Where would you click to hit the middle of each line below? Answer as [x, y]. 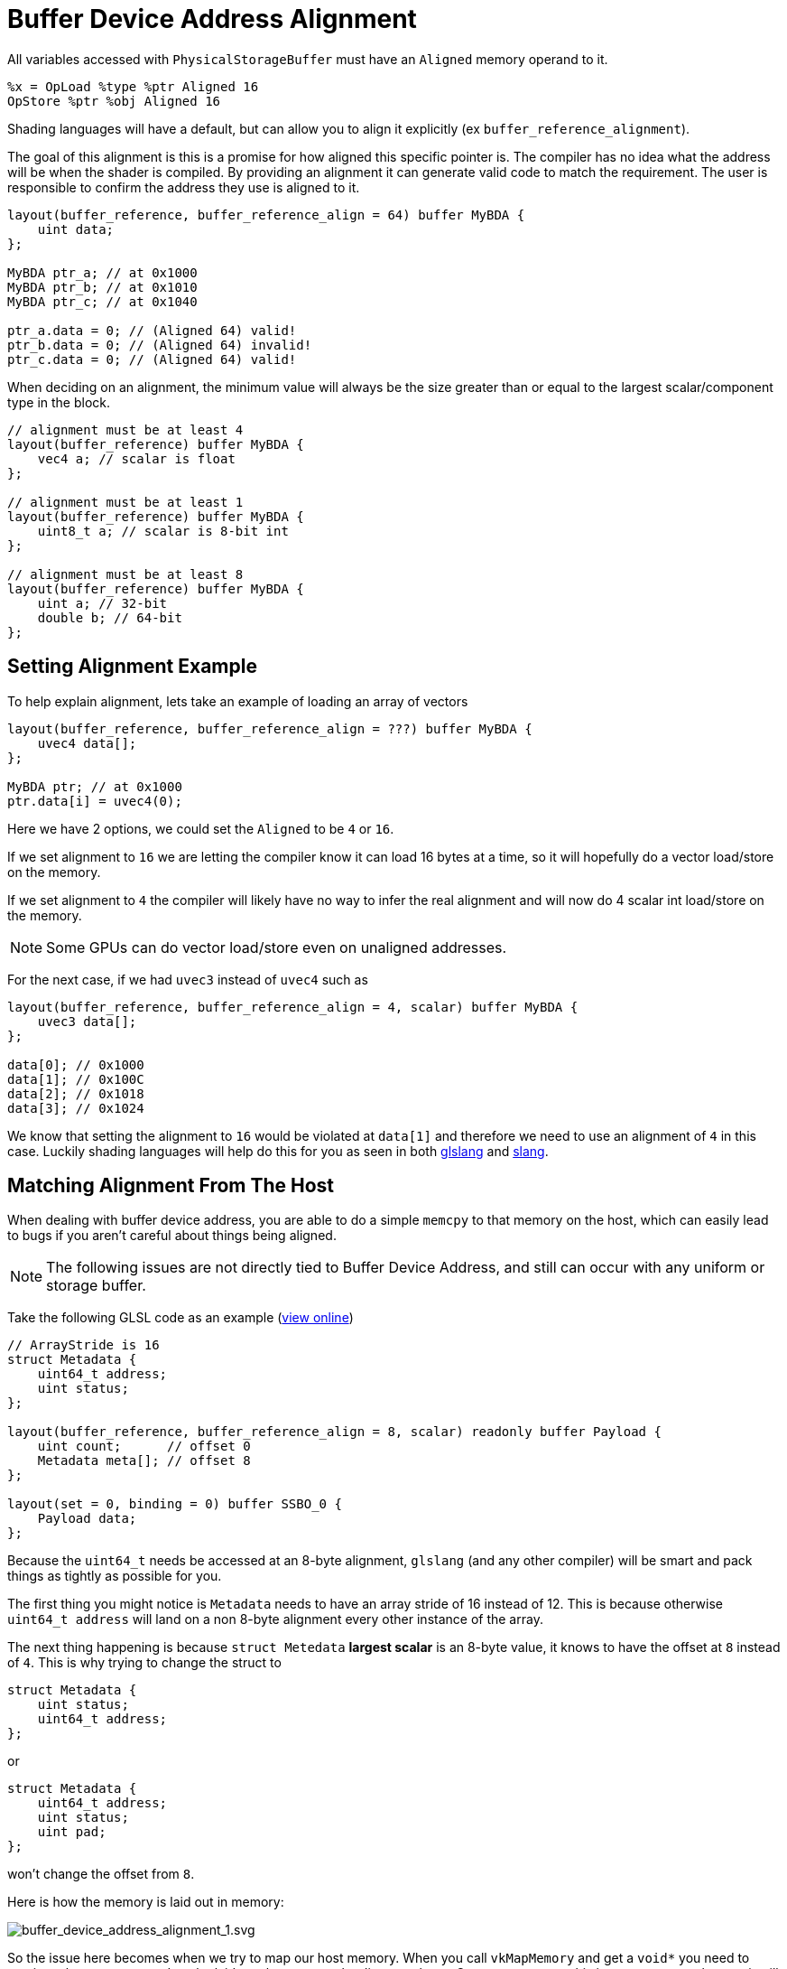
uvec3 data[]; [87, 1021]
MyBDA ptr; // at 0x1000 [95, 786]
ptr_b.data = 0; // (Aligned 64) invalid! [160, 345]
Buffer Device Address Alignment [212, 19]
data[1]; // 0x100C [76, 1079]
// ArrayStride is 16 [83, 1345]
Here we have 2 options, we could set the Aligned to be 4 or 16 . [201, 828]
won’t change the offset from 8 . [101, 1874]
